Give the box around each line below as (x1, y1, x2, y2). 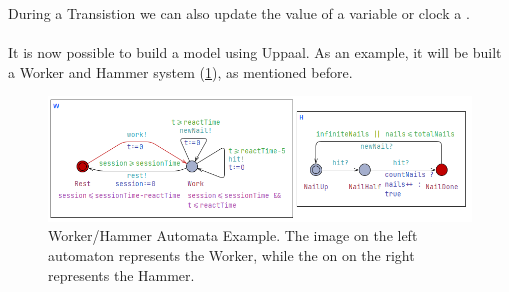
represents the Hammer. (48, 264, 195, 285)
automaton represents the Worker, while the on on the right (48, 244, 415, 265)
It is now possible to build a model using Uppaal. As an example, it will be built (8, 42, 502, 63)
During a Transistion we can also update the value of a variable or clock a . (8, 3, 470, 23)
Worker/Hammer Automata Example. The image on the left (48, 225, 418, 246)
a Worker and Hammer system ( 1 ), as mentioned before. (8, 61, 353, 82)
